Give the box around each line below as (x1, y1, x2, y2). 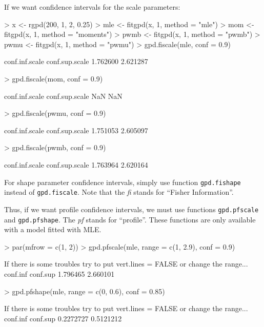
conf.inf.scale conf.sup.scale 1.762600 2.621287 (4, 56, 148, 67)
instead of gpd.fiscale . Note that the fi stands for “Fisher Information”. (4, 187, 234, 197)
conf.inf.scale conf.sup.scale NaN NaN (4, 90, 123, 101)
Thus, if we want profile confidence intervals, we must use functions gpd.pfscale (4, 203, 259, 214)
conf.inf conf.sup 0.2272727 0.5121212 (4, 313, 122, 323)
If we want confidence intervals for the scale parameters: (4, 2, 180, 12)
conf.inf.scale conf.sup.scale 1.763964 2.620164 (4, 159, 148, 170)
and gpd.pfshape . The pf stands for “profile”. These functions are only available (4, 214, 256, 224)
